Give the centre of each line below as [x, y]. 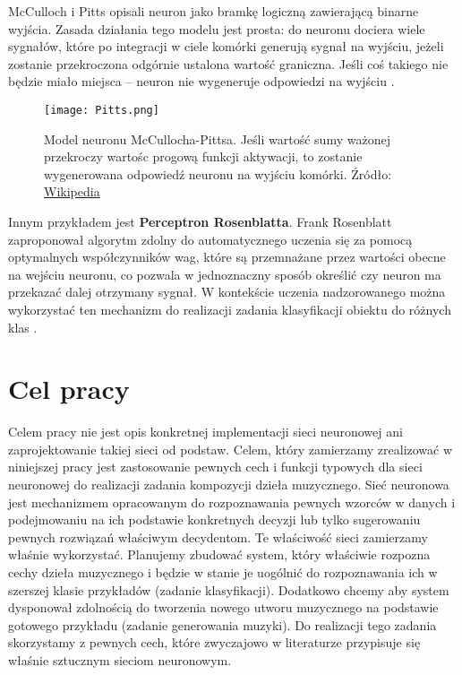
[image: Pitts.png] [102, 110]
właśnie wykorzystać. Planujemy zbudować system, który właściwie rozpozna [219, 554]
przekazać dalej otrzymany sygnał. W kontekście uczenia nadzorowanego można [227, 292]
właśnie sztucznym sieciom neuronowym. [120, 660]
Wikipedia [72, 191]
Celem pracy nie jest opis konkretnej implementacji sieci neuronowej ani [205, 432]
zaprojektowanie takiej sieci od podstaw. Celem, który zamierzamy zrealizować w [231, 449]
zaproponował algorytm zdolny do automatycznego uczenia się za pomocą [210, 239]
